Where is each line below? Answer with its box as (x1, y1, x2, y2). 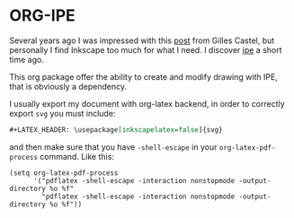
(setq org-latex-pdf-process (9, 168, 119, 178)
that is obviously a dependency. (9, 81, 128, 92)
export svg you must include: (9, 108, 116, 118)
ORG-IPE (9, 5, 76, 26)
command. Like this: (40, 151, 115, 161)
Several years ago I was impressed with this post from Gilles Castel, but (9, 35, 275, 46)
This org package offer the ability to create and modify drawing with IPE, (9, 71, 279, 82)
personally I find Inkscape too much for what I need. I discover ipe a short (9, 44, 282, 55)
